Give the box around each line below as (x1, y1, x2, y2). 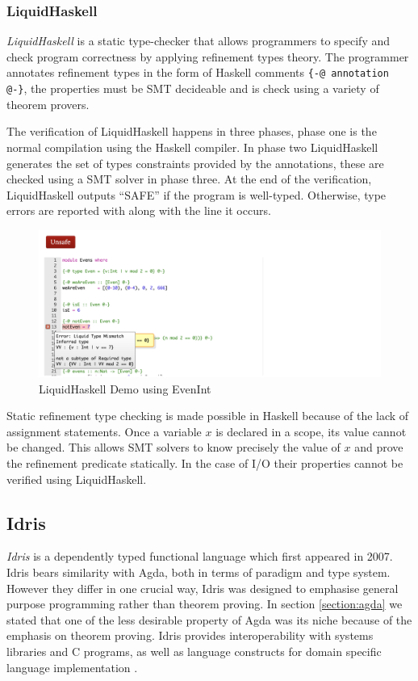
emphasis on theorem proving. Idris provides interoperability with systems (6, 627, 374, 644)
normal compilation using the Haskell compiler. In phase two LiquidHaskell (6, 138, 378, 155)
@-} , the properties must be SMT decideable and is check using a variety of (6, 80, 379, 97)
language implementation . (6, 658, 138, 675)
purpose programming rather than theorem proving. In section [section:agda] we (6, 595, 403, 612)
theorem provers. (6, 95, 90, 112)
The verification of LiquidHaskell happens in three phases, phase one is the (6, 123, 377, 140)
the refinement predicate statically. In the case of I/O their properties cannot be (6, 455, 403, 472)
